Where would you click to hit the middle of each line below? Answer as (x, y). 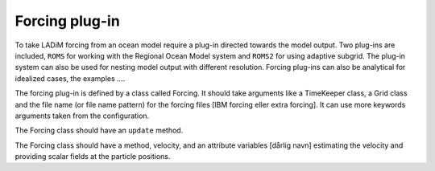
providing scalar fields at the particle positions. (93, 157)
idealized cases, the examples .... (70, 78)
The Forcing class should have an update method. (99, 130)
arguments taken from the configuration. (82, 116)
